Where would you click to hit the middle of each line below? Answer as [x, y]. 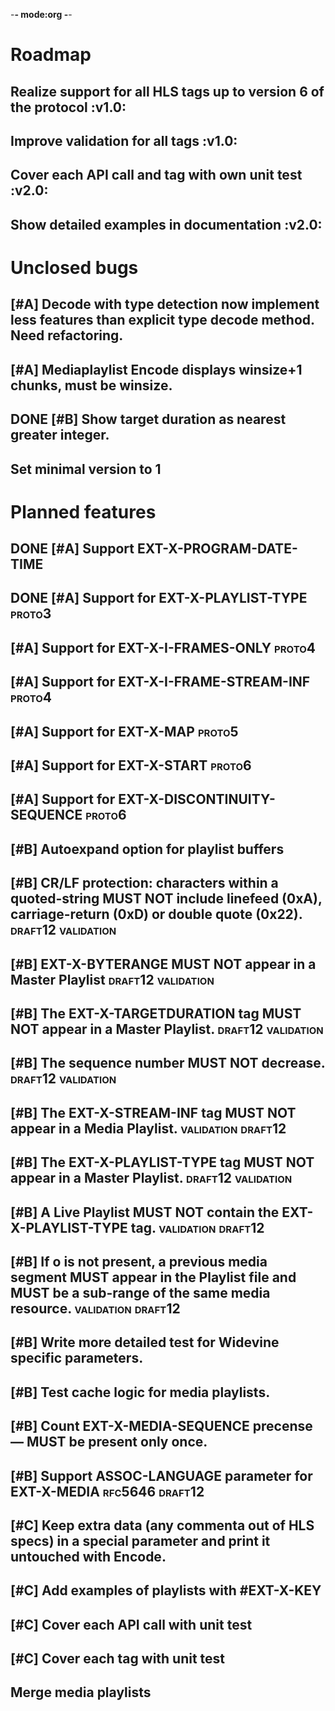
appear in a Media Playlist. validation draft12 [148, 1128]
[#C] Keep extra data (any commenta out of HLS [162, 1525]
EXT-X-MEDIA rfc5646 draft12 [107, 1491]
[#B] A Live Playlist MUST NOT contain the [145, 1212]
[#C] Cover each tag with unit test [118, 1659]
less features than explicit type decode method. [162, 320]
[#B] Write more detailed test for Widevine [145, 1342]
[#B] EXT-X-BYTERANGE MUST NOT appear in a [163, 964]
